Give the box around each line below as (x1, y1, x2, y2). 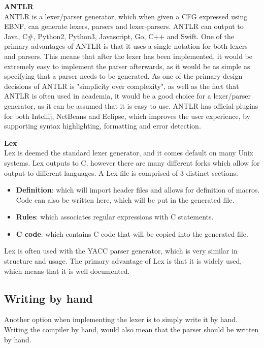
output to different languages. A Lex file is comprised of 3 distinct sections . (4, 167, 238, 178)
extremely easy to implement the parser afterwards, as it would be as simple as (4, 60, 250, 71)
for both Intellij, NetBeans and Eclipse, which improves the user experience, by (4, 110, 251, 121)
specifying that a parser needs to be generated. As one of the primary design (4, 71, 243, 81)
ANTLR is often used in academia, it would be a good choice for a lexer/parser (4, 90, 251, 101)
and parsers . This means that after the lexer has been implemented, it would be (4, 50, 252, 61)
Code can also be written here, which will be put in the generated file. (16, 194, 235, 205)
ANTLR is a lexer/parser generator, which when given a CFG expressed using (4, 11, 248, 21)
